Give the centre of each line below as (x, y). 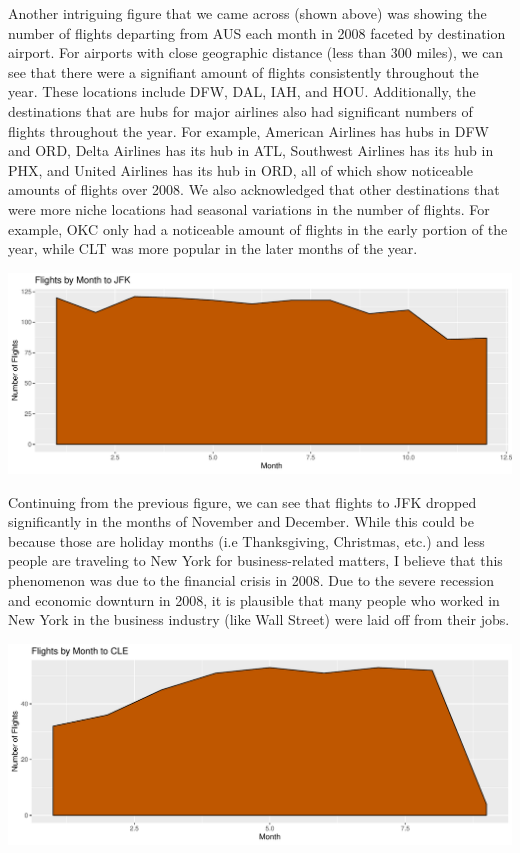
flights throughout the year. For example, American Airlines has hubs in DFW (249, 130)
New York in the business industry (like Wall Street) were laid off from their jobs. (259, 619)
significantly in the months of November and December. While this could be (241, 521)
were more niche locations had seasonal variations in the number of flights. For (249, 208)
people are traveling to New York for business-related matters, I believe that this (255, 560)
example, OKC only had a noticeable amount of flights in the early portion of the (258, 228)
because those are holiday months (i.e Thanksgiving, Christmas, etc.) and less (246, 540)
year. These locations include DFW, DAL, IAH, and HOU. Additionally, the (242, 91)
